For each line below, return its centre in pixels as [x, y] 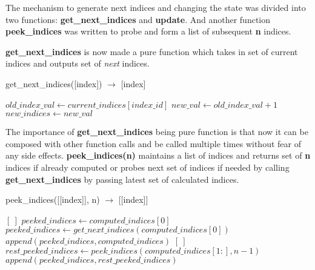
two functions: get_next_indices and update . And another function [138, 19]
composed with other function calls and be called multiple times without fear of [153, 143]
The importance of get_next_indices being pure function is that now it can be [157, 132]
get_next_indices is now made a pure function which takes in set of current [152, 51]
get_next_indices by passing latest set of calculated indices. [122, 179]
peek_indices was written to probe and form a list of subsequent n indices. [148, 31]
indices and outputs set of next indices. [78, 63]
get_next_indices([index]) [54, 83]
